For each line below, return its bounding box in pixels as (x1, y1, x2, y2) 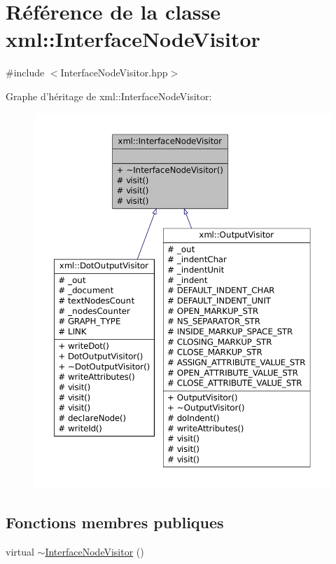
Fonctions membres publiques (6, 511, 224, 532)
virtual (6, 544, 34, 558)
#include (6, 65, 45, 80)
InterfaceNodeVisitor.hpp (60, 65, 168, 80)
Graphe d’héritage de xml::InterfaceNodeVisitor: (6, 88, 212, 103)
